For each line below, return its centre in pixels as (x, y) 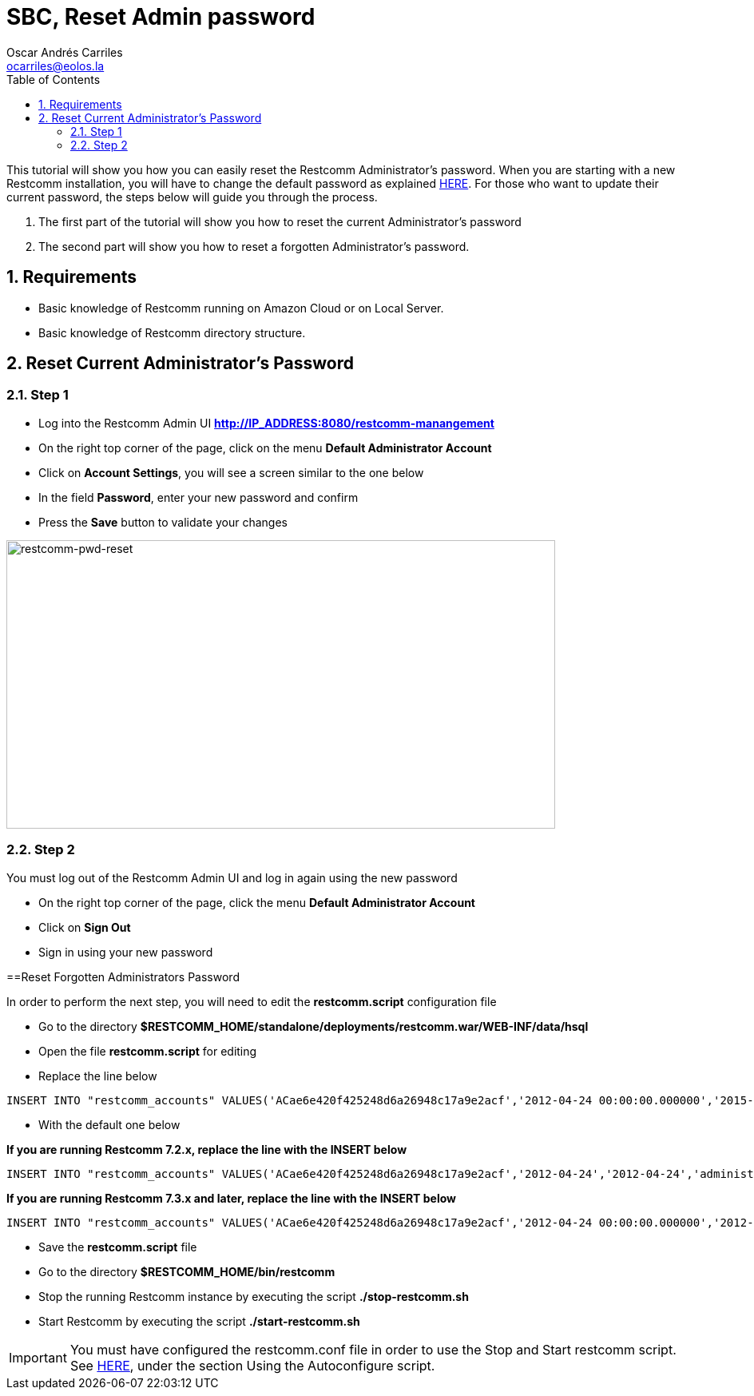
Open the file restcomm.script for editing (148, 1051)
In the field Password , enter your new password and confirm (198, 497)
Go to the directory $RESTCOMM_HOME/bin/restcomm (187, 1271)
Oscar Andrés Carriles (65, 52)
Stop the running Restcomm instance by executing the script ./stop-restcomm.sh (254, 1296)
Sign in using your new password (126, 952)
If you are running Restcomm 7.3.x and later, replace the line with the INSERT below (232, 1198)
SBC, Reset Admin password (161, 17)
